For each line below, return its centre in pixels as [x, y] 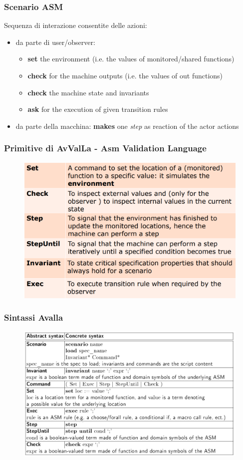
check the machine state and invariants [88, 92]
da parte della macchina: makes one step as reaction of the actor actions [127, 126]
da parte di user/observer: [55, 42]
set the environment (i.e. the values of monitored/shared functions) [131, 59]
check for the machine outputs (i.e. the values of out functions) [125, 75]
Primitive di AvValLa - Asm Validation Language [105, 148]
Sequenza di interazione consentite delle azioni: [76, 25]
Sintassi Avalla [34, 317]
